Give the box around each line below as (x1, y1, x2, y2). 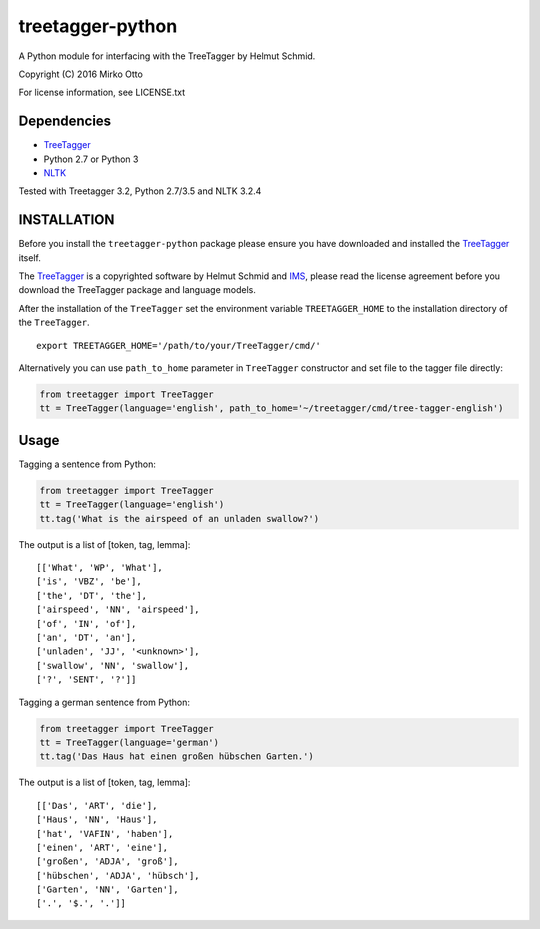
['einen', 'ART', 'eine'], (36, 841, 169, 853)
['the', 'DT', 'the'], (36, 590, 148, 601)
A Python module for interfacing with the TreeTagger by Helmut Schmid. (18, 50, 316, 62)
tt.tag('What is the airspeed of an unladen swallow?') (39, 513, 320, 524)
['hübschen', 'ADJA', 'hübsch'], (36, 870, 200, 881)
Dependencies (18, 113, 112, 130)
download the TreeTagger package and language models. (18, 284, 257, 296)
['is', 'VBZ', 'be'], (36, 576, 142, 587)
